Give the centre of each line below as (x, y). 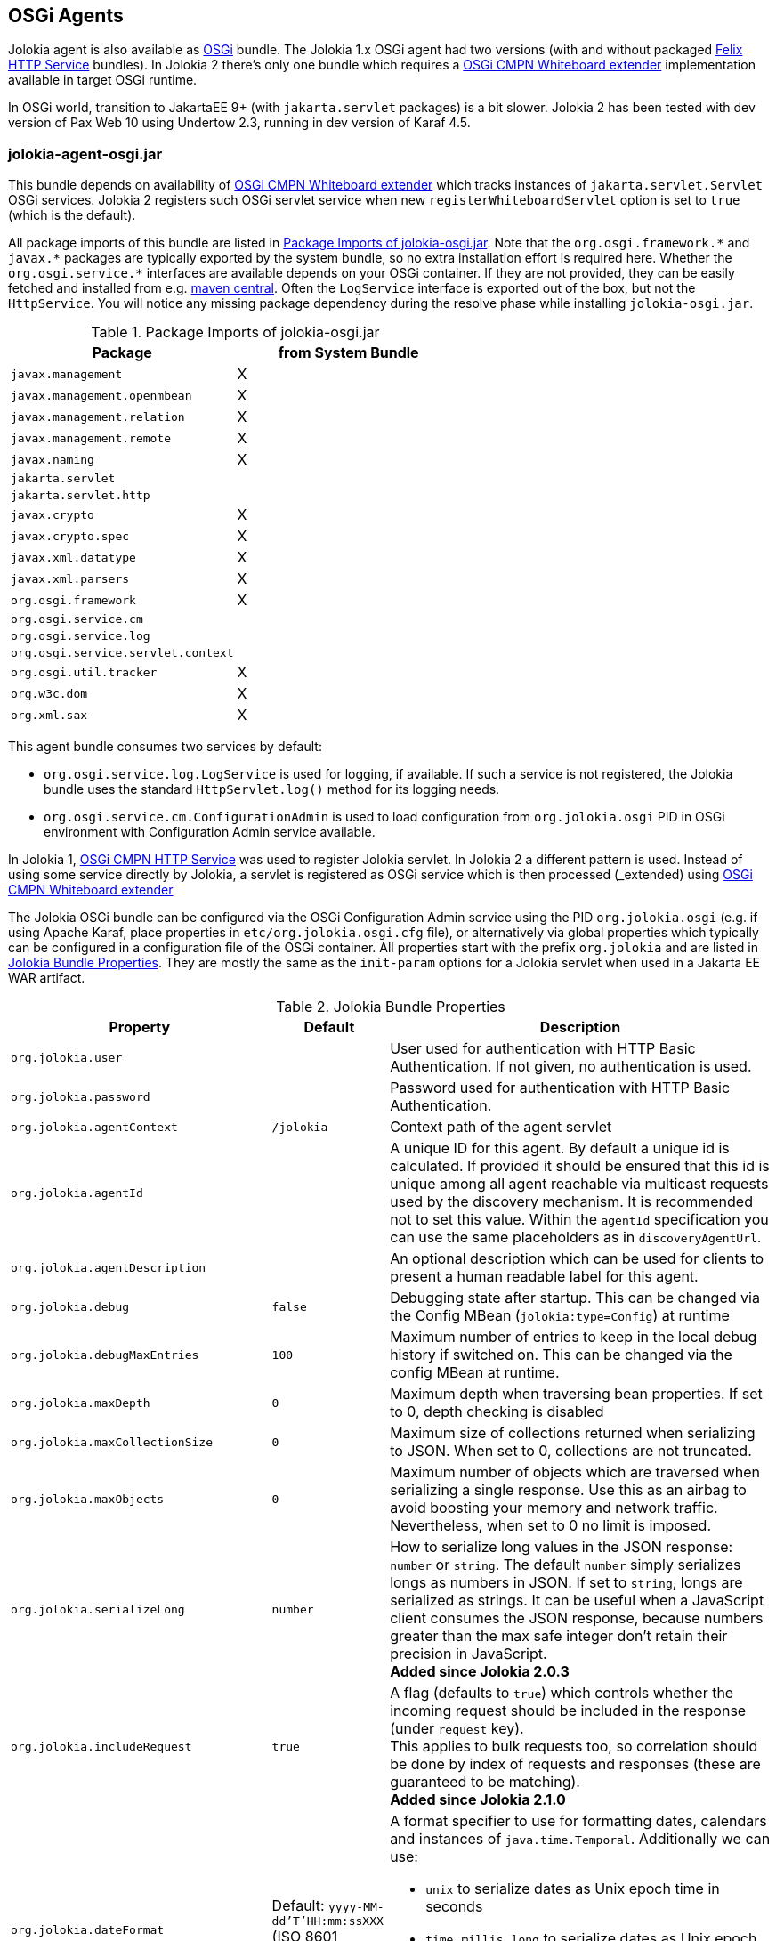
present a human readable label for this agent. (544, 1277)
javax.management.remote (91, 438)
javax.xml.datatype (73, 557)
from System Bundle (348, 353)
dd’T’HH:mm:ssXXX (327, 1921)
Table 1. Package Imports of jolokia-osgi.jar (235, 332)
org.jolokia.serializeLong (98, 1609)
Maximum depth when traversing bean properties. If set (576, 1394)
